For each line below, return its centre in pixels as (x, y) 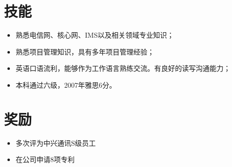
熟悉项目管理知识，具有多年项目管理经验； (85, 51)
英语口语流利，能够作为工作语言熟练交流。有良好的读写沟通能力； (123, 68)
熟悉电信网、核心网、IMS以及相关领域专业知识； (95, 35)
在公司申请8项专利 (45, 159)
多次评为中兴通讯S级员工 (56, 142)
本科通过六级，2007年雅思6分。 (66, 84)
